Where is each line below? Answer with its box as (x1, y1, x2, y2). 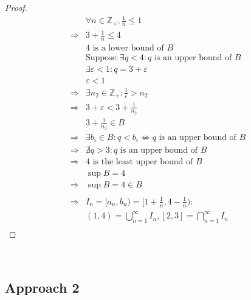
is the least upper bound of (92, 158, 193, 167)
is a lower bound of (92, 43, 164, 52)
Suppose (85, 54, 116, 63)
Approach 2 (5, 277, 80, 296)
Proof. (5, 1, 27, 13)
